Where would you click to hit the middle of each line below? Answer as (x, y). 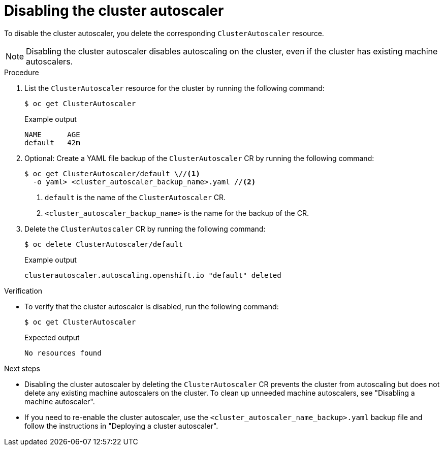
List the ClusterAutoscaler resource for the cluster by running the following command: (175, 88)
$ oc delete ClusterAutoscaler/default (104, 244)
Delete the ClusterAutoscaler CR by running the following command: (145, 229)
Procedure (22, 72)
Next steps (22, 368)
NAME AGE (52, 134)
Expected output (52, 337)
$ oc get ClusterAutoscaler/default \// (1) (112, 173)
